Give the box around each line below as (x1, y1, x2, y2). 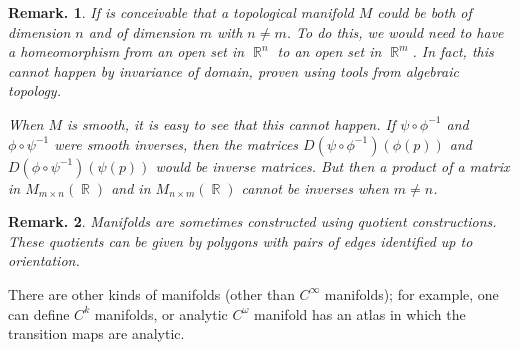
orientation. (8, 250, 80, 271)
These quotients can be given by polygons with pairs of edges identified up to (8, 230, 473, 251)
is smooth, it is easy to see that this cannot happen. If (67, 113, 396, 134)
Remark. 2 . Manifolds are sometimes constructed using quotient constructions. (8, 211, 497, 232)
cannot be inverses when (241, 177, 389, 198)
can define (8, 303, 70, 324)
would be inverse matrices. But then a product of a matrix (155, 155, 510, 176)
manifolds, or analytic (94, 303, 228, 324)
